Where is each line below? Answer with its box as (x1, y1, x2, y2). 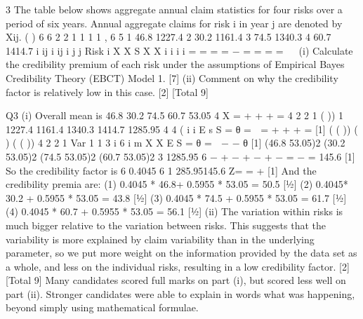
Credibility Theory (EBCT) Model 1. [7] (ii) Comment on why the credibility (6, 70, 338, 85)
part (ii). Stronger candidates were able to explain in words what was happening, (6, 286, 355, 301)
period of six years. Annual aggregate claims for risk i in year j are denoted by (6, 15, 343, 30)
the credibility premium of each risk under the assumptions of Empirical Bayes (6, 57, 345, 72)
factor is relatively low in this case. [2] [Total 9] (6, 84, 209, 99)
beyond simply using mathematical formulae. (6, 300, 199, 315)
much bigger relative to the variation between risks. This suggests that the (6, 217, 326, 232)
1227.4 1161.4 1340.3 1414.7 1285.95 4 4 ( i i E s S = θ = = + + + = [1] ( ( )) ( (6, 121, 358, 136)
